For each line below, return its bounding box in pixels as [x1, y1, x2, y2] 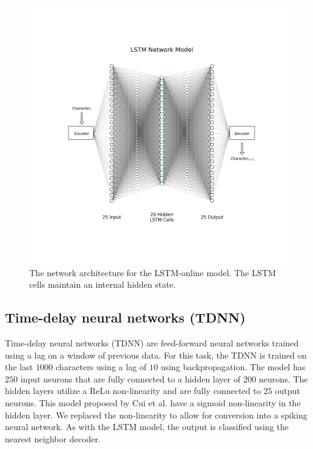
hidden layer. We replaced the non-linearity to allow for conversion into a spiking [5, 408, 308, 421]
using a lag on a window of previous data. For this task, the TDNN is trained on [5, 348, 307, 361]
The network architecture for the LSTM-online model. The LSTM [29, 266, 276, 279]
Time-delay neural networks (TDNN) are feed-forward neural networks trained [5, 336, 299, 349]
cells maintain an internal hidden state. [29, 278, 176, 291]
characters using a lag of [56, 360, 147, 373]
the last [5, 360, 33, 373]
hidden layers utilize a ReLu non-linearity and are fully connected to [5, 384, 261, 397]
